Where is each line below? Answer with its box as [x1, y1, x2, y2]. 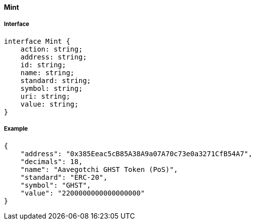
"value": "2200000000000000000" [20, 189, 145, 197]
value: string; [20, 100, 79, 108]
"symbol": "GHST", [20, 181, 91, 189]
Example [4, 125, 28, 133]
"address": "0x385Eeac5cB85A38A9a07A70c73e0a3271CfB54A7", [20, 149, 253, 158]
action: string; [20, 45, 83, 53]
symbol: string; [20, 84, 83, 92]
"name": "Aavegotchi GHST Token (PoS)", [20, 165, 178, 173]
